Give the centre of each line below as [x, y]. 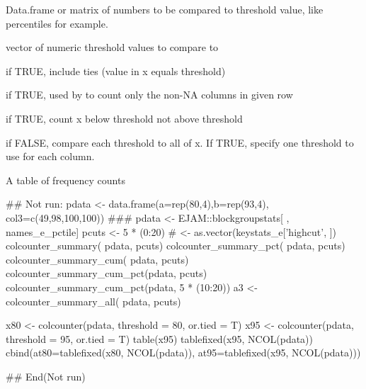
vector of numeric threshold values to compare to [112, 47]
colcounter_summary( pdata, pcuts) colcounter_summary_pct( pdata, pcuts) [176, 246]
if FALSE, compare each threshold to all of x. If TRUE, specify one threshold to [180, 142]
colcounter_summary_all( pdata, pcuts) [93, 301]
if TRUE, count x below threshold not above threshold [124, 118]
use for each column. [50, 156]
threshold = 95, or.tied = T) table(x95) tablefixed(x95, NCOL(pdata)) [160, 338]
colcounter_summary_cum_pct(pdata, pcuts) [107, 273]
